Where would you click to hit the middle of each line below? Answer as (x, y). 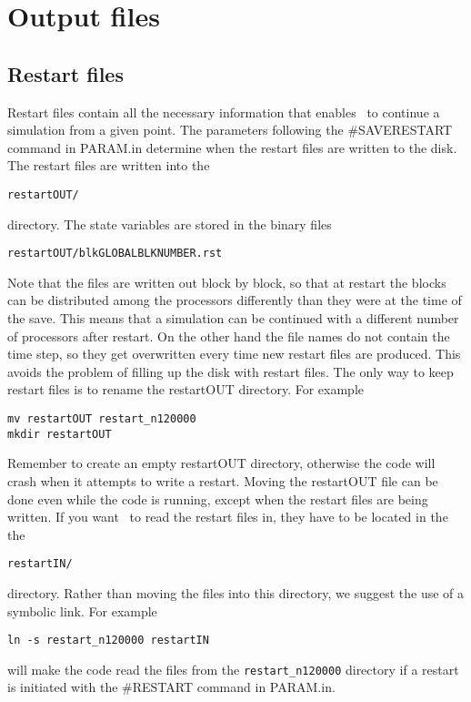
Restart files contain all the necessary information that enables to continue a (224, 112)
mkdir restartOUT (60, 434)
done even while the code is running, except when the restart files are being (218, 499)
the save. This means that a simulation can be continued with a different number (233, 318)
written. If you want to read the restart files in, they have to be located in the (228, 517)
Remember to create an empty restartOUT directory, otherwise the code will (221, 463)
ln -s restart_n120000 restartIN (108, 641)
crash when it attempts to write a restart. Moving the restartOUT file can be (223, 480)
